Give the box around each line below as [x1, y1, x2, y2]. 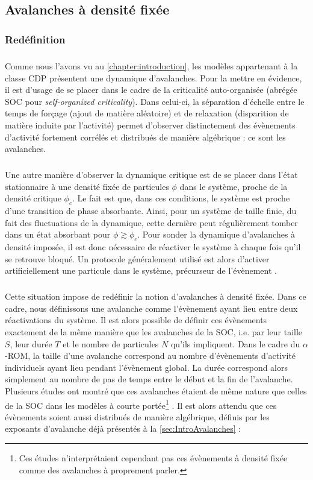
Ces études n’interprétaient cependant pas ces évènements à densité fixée [19, 452, 288, 464]
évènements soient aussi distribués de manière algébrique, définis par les [5, 410, 270, 423]
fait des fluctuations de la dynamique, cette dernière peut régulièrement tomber [5, 216, 298, 229]
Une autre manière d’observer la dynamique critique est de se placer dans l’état [5, 168, 298, 181]
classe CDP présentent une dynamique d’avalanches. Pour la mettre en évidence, [5, 71, 302, 84]
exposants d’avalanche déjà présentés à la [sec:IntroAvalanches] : [5, 422, 241, 435]
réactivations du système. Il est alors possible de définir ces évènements [5, 314, 267, 326]
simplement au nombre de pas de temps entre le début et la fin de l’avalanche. [5, 373, 293, 385]
